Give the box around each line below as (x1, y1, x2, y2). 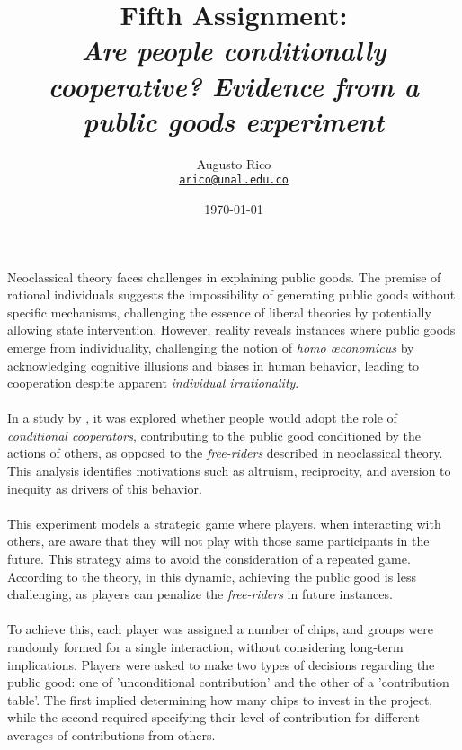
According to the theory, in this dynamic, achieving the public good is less (7, 567, 417, 585)
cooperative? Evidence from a (48, 67, 420, 104)
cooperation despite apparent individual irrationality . (7, 373, 299, 392)
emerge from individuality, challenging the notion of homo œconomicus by (7, 337, 414, 356)
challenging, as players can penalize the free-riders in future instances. (7, 585, 393, 603)
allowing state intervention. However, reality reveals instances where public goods (7, 320, 456, 339)
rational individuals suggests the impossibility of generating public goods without (7, 285, 456, 304)
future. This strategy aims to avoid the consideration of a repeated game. (7, 549, 411, 568)
